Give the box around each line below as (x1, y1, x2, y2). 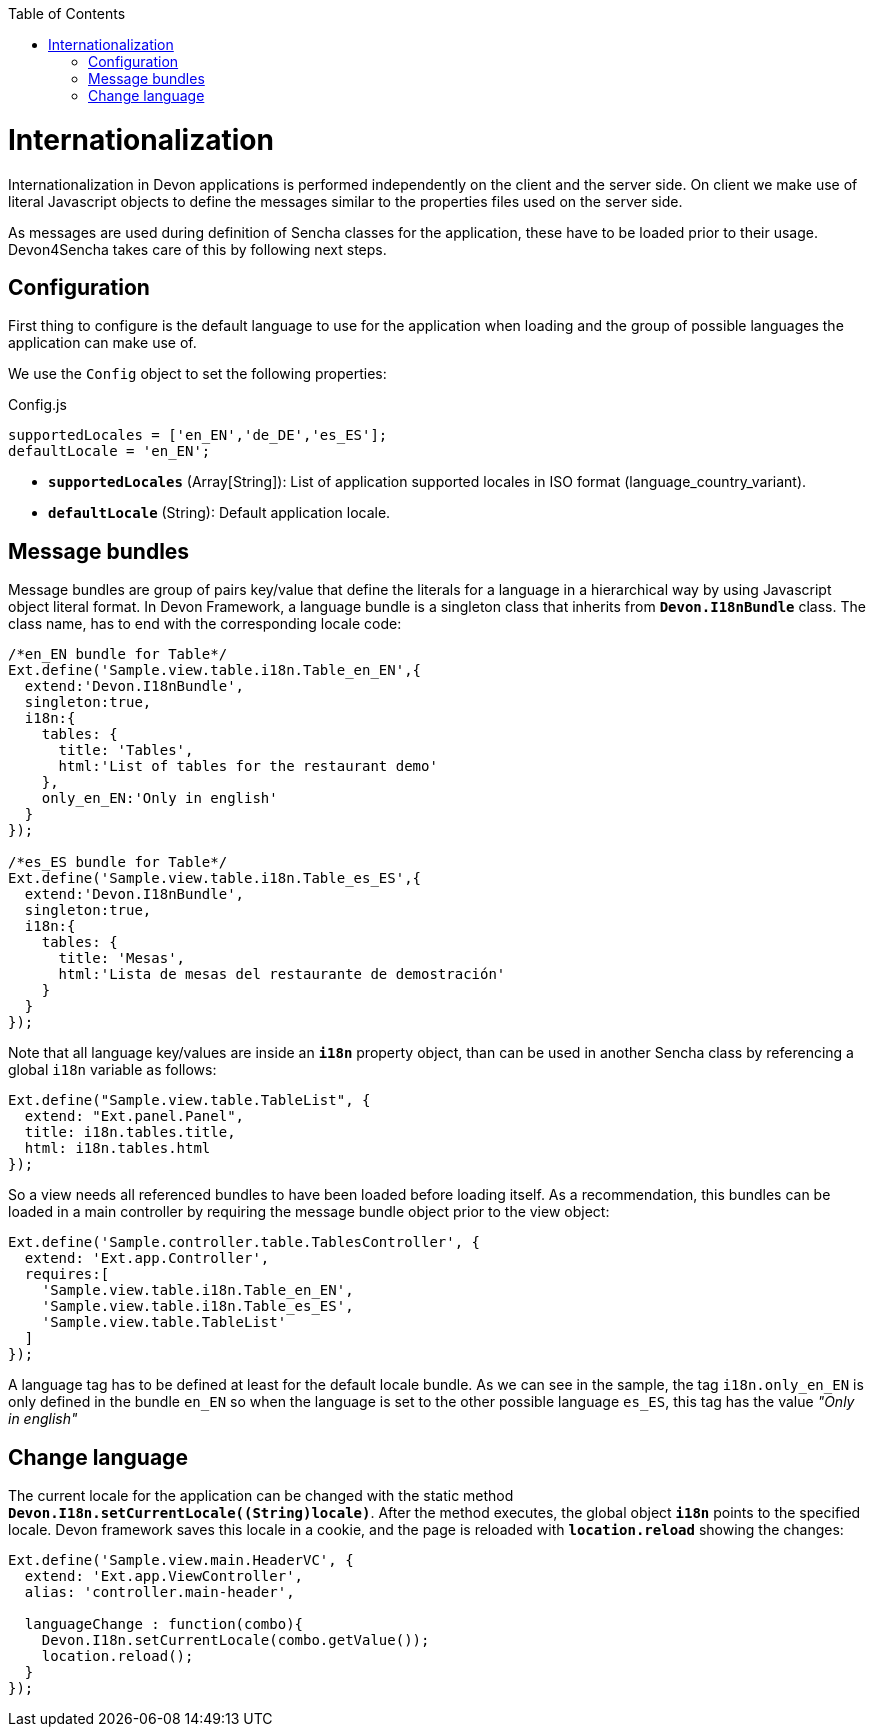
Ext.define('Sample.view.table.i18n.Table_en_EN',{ (8, 662, 422, 679)
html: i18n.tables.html (24, 1140, 211, 1157)
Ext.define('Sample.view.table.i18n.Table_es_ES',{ (8, 870, 422, 887)
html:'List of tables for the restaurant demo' (58, 758, 438, 775)
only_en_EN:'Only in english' (41, 790, 278, 807)
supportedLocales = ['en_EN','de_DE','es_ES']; (8, 427, 388, 444)
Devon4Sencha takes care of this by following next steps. (8, 240, 387, 258)
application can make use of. (8, 334, 197, 352)
